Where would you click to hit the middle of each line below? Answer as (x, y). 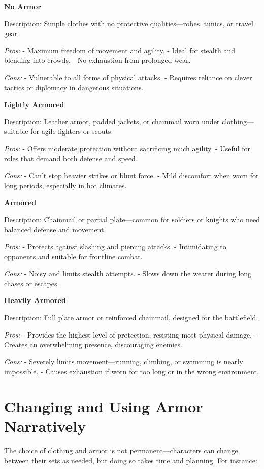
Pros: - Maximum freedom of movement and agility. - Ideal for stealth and (120, 50)
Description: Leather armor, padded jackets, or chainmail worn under (112, 121)
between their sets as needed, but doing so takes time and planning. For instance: (131, 460)
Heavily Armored (35, 300)
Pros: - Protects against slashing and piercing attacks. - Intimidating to (115, 246)
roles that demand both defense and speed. (71, 158)
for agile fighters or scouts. (72, 131)
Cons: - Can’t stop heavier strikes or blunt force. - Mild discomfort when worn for (131, 175)
